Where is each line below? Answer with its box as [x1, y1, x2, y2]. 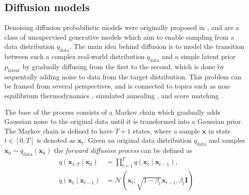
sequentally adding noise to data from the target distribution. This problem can [4, 71, 241, 81]
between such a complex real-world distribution [4, 51, 145, 61]
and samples [209, 135, 245, 145]
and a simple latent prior [162, 51, 236, 61]
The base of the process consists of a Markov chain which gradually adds [4, 106, 220, 117]
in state [208, 125, 231, 135]
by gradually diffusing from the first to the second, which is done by [22, 61, 225, 71]
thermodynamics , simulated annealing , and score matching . [40, 90, 223, 100]
